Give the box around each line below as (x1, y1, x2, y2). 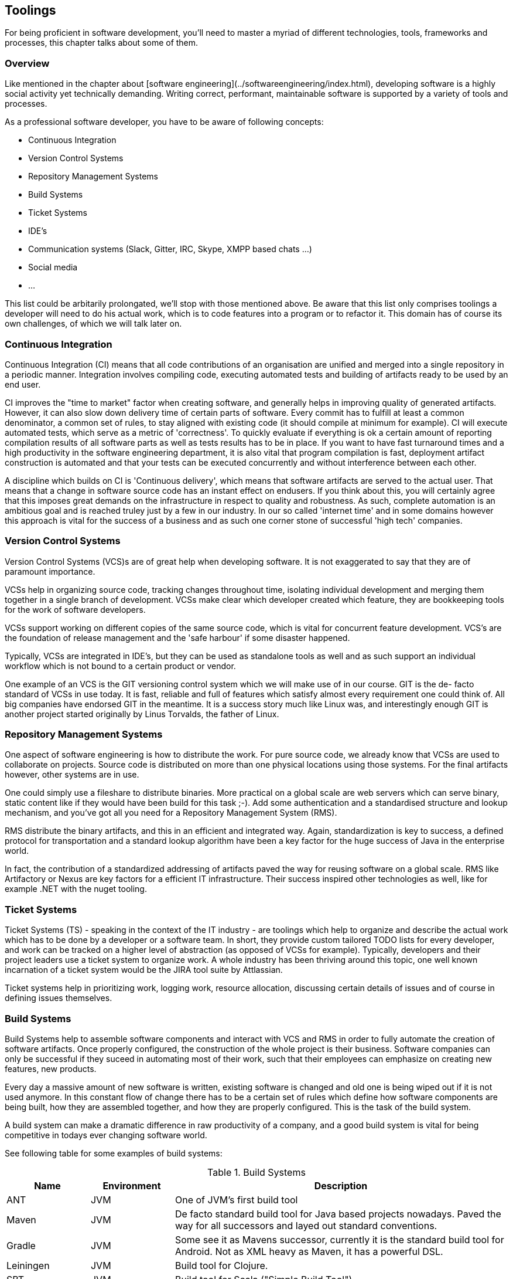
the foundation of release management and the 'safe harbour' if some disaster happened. (5, 632, 350, 643)
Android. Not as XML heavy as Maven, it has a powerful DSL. (175, 1245, 443, 1257)
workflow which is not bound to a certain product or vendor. (5, 660, 236, 671)
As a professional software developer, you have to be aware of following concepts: (5, 117, 324, 127)
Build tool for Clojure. (175, 1259, 268, 1271)
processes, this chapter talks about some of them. (5, 38, 199, 48)
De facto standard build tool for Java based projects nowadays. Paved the (175, 1207, 501, 1220)
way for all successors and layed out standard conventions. (175, 1219, 437, 1231)
